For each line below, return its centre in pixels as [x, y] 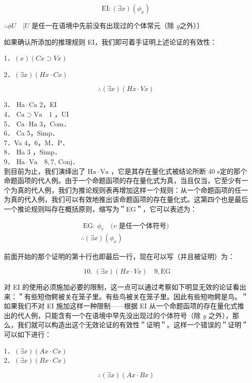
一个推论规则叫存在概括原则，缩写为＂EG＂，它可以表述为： [101, 208]
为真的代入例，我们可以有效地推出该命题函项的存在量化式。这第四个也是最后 [126, 199]
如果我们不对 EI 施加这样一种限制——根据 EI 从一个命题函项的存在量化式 [121, 306]
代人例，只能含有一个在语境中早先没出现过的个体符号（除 [109, 315]
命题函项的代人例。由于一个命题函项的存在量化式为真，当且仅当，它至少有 [123, 180]
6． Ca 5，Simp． [31, 133]
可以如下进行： [28, 334]
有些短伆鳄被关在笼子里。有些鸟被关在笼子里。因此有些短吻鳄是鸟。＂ [136, 296]
